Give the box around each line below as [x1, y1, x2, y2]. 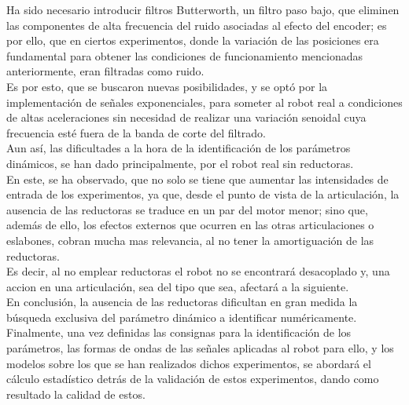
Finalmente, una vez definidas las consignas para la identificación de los [6, 324, 352, 341]
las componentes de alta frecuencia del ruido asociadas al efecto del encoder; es [6, 16, 387, 33]
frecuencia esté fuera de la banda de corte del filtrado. [6, 124, 267, 140]
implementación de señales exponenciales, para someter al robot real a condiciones [6, 93, 403, 110]
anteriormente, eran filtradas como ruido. [6, 63, 204, 79]
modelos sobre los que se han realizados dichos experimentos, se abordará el [6, 355, 371, 371]
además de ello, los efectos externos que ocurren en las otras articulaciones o [6, 217, 374, 233]
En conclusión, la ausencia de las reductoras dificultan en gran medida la [6, 294, 358, 310]
